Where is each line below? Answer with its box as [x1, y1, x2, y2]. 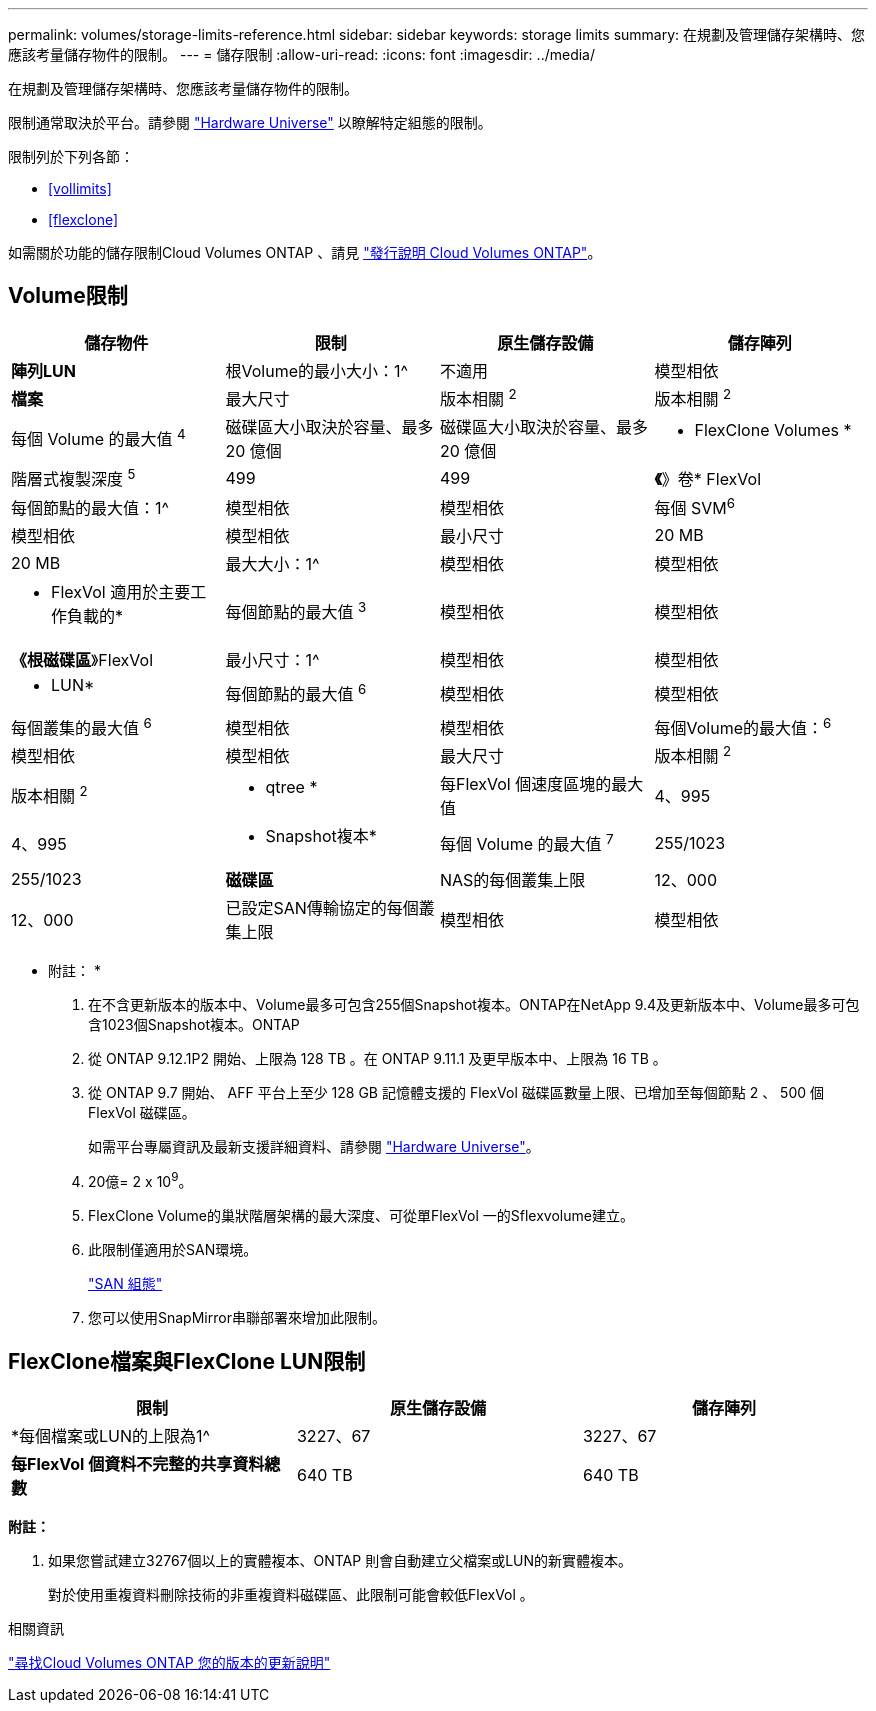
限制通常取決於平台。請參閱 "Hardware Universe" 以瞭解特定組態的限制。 [8, 114, 492, 131]
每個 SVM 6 [654, 494, 736, 518]
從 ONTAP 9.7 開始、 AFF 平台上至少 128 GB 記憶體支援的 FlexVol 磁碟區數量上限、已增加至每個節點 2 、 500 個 [88, 1084, 824, 1102]
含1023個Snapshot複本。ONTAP [88, 1016, 300, 1034]
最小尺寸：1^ [225, 649, 320, 670]
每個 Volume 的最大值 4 [11, 426, 186, 450]
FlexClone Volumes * [694, 420, 852, 441]
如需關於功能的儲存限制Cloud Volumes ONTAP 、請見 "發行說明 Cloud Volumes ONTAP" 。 [8, 244, 602, 261]
